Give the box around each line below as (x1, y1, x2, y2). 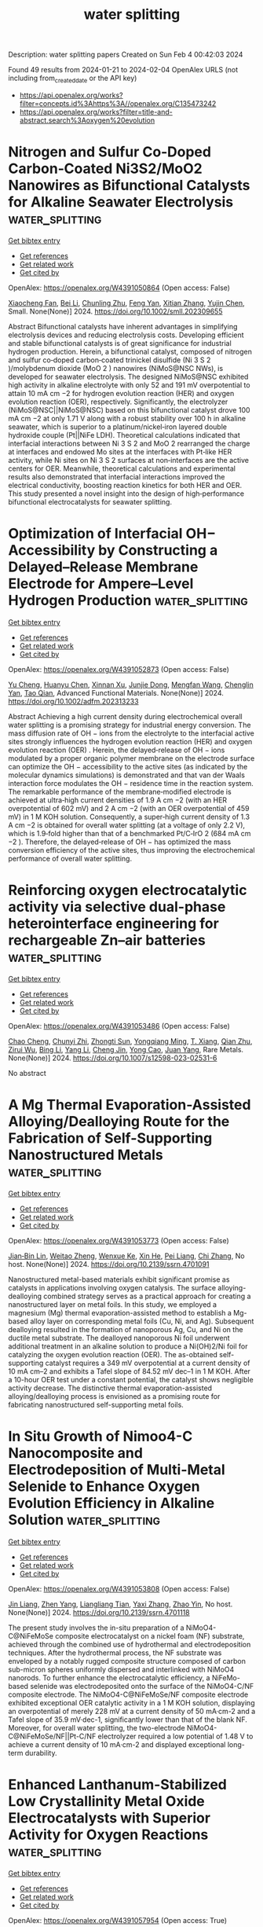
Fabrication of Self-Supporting (8, 1129, 213, 1147)
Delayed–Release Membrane (8, 558, 199, 576)
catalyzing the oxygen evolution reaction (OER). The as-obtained (8, 1349, 218, 1359)
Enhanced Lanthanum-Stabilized (8, 1775, 228, 1793)
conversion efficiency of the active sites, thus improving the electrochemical (8, 845, 255, 854)
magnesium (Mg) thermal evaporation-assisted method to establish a (8, 1308, 232, 1317)
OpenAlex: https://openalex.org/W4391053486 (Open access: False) (8, 1021, 230, 1030)
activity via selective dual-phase (8, 898, 226, 916)
